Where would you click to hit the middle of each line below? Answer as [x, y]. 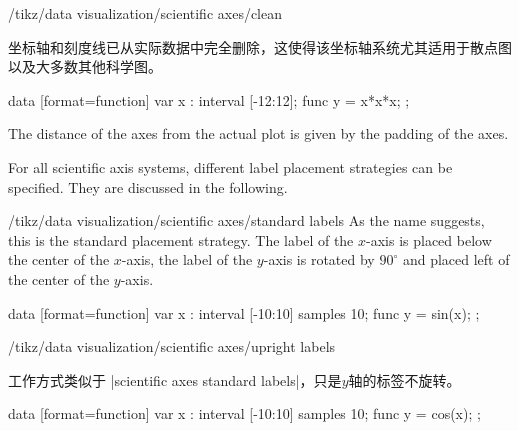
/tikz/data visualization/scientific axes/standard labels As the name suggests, [246, 220]
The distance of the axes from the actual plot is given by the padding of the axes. [258, 133]
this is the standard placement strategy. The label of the [181, 239]
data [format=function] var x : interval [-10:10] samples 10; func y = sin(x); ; [244, 312]
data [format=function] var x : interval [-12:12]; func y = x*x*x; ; [209, 99]
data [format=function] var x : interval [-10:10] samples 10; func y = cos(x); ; [244, 413]
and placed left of [456, 259]
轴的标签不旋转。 [404, 379]
